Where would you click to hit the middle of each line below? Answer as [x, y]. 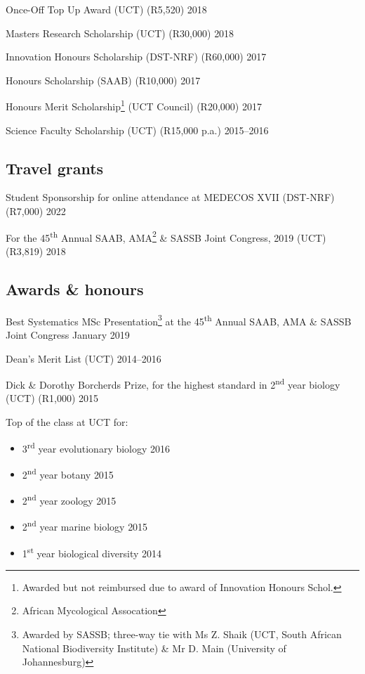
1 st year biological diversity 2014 [92, 552]
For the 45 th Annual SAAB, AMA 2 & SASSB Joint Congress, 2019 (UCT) [166, 236]
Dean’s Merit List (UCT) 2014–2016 [84, 358]
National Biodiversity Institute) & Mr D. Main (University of [154, 648]
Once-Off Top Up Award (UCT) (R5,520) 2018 [106, 9]
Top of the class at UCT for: [67, 421]
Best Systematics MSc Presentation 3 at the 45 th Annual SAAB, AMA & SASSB [179, 320]
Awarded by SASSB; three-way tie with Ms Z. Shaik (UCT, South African [182, 634]
